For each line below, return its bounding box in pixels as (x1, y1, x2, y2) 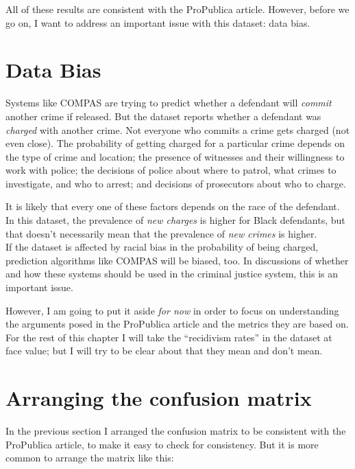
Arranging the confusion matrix (5, 384, 312, 412)
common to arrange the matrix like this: (5, 450, 174, 465)
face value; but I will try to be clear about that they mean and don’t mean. (5, 343, 323, 358)
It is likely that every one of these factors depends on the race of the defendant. (5, 199, 340, 214)
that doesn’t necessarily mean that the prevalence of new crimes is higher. (5, 226, 317, 240)
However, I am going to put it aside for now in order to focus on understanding (5, 303, 339, 317)
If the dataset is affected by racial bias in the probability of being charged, (5, 240, 319, 254)
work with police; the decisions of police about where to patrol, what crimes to (5, 163, 336, 177)
